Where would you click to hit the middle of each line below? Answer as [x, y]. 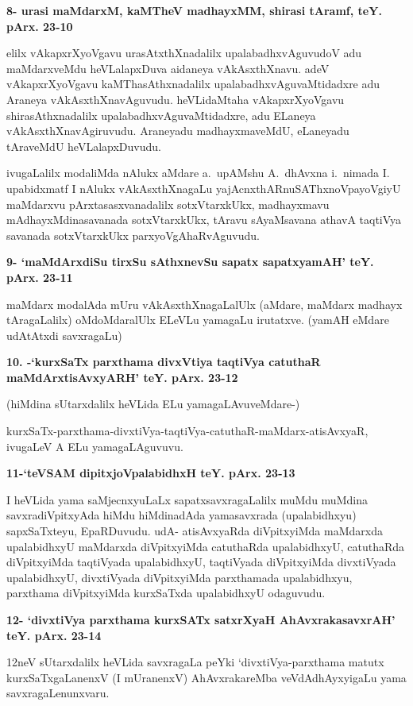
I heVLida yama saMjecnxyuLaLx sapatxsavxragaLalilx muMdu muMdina [187, 499]
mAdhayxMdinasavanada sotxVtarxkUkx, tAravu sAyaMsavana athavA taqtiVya [204, 220]
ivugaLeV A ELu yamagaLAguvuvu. [95, 446]
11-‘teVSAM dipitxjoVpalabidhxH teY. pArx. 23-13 [151, 473]
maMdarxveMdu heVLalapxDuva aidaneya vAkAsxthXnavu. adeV [168, 68]
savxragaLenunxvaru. [58, 693]
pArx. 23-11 [40, 277]
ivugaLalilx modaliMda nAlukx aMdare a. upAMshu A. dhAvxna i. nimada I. [198, 173]
